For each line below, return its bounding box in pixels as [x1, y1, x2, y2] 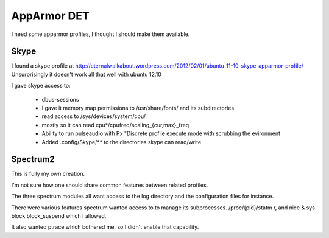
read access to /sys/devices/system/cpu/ [41, 113, 146, 120]
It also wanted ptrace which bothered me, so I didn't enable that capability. [11, 223, 199, 231]
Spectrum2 [11, 154, 55, 164]
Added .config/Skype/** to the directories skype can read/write [41, 138, 202, 145]
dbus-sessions [41, 96, 79, 103]
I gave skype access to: [11, 82, 71, 89]
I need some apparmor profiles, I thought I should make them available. [11, 30, 190, 38]
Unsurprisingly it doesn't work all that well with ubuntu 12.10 [11, 71, 161, 78]
